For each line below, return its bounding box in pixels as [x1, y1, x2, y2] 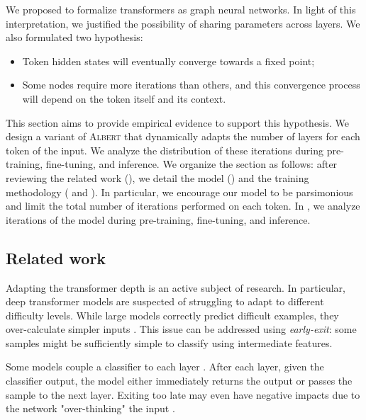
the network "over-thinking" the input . [6, 401, 175, 416]
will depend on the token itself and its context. [22, 91, 226, 106]
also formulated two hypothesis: [6, 30, 143, 45]
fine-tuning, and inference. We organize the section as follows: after [45, 157, 338, 171]
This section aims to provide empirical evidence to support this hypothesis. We [6, 115, 350, 130]
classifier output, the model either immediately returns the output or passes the [6, 373, 353, 388]
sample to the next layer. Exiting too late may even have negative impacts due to [6, 387, 360, 402]
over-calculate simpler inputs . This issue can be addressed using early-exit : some [6, 322, 357, 336]
